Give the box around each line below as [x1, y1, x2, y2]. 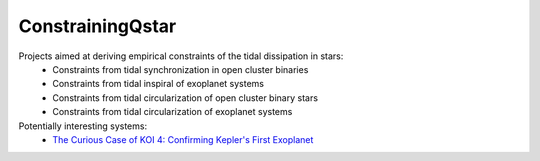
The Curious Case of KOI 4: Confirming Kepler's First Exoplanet [52, 133, 314, 145]
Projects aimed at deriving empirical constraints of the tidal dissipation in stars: [18, 50, 344, 62]
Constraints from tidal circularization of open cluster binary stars [52, 91, 319, 104]
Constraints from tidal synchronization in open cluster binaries [52, 63, 309, 75]
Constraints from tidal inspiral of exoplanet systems [52, 78, 265, 90]
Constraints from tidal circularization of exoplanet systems [52, 106, 293, 118]
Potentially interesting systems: [18, 120, 148, 132]
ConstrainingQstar [18, 15, 177, 37]
